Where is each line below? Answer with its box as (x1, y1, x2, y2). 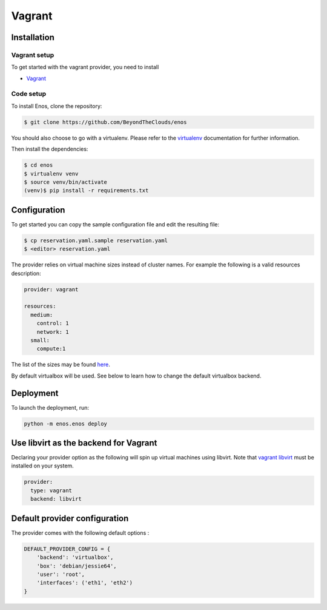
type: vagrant (30, 487, 73, 494)
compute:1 (36, 345, 66, 352)
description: (11, 269, 42, 277)
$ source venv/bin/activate (24, 178, 107, 185)
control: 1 (36, 320, 69, 327)
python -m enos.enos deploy (24, 420, 107, 427)
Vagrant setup (11, 50, 54, 59)
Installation (11, 32, 54, 42)
